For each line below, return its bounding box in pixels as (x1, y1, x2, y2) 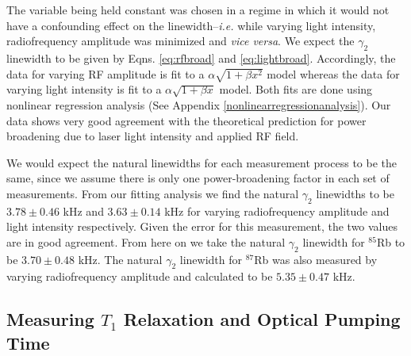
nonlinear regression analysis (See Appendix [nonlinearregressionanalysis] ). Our (6, 96, 391, 113)
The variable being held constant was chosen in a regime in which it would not (6, 2, 390, 17)
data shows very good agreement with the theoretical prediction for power (6, 112, 367, 128)
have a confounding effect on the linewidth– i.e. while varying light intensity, (6, 17, 376, 33)
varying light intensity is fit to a (6, 81, 162, 98)
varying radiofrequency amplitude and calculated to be (6, 268, 273, 285)
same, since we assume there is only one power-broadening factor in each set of (6, 170, 390, 186)
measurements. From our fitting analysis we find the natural (6, 185, 299, 201)
